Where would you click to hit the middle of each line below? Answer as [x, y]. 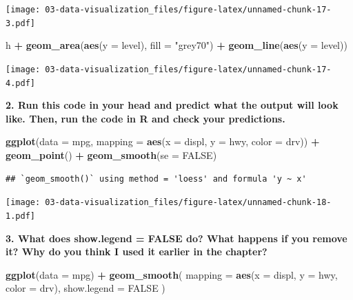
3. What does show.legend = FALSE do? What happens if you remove [176, 238]
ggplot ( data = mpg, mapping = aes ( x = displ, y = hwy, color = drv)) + [163, 141]
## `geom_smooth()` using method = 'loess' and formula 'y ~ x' [156, 179]
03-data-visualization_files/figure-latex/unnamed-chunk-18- [188, 203]
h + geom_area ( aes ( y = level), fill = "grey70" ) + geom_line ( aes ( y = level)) [176, 45]
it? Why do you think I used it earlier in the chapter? [137, 251]
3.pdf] [20, 23]
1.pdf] [20, 216]
